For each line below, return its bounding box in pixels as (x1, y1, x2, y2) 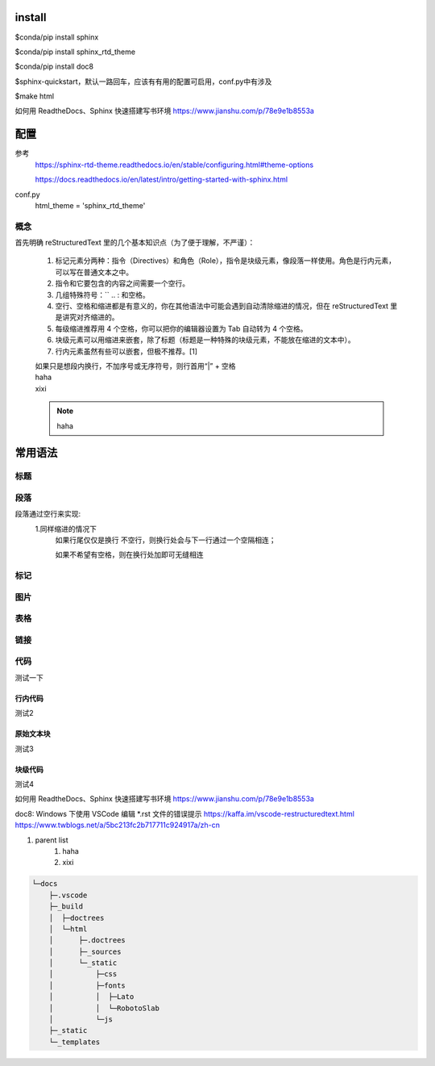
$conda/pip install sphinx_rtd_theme (14, 47, 136, 56)
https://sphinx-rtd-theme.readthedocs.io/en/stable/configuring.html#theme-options (35, 160, 314, 169)
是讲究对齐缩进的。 (55, 312, 119, 322)
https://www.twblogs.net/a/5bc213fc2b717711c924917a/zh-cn (14, 820, 221, 830)
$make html (14, 91, 55, 101)
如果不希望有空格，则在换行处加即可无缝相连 (55, 550, 204, 560)
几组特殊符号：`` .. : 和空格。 (55, 290, 150, 299)
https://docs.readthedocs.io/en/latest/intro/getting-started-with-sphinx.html (35, 174, 288, 185)
